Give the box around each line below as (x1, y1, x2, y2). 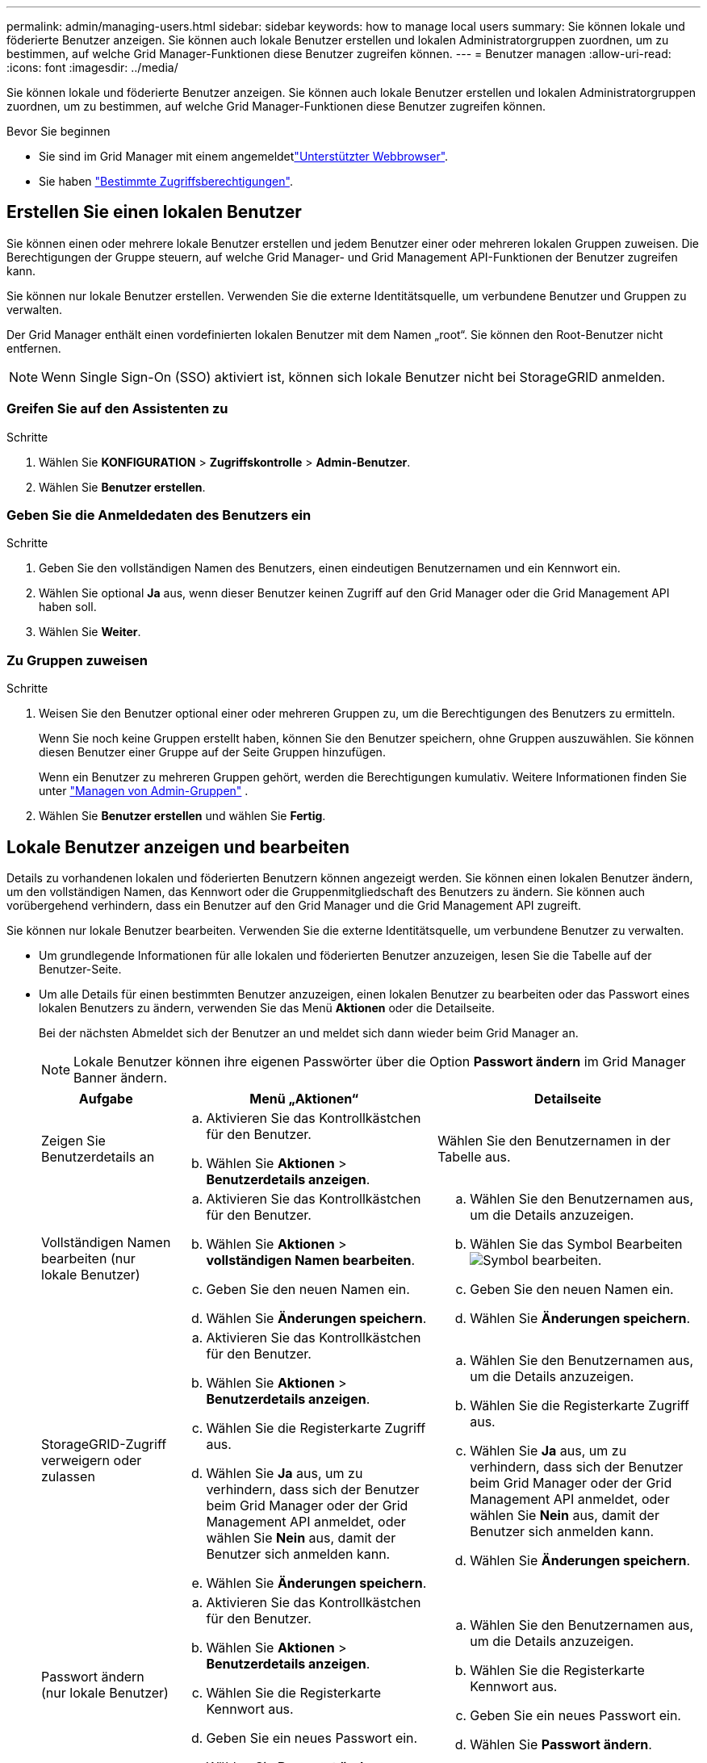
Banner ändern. (73, 1069, 168, 1086)
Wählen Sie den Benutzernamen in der (437, 1132, 671, 1149)
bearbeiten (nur (41, 1250, 136, 1267)
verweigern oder (41, 1451, 142, 1468)
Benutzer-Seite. (39, 961, 122, 976)
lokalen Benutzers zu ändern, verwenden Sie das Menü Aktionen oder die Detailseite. (39, 1000, 495, 1015)
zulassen (41, 1468, 95, 1485)
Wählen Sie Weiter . (39, 625, 141, 639)
